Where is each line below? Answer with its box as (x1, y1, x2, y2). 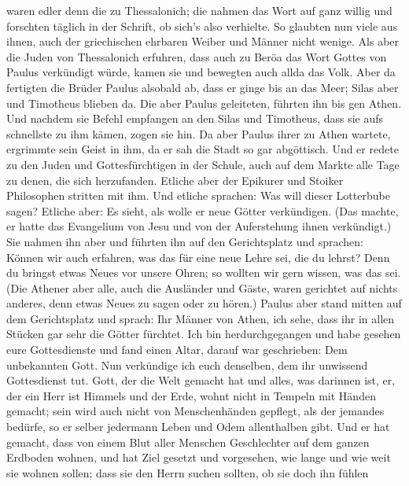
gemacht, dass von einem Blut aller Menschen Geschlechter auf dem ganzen (6, 433, 370, 450)
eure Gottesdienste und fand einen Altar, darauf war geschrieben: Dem (6, 341, 348, 358)
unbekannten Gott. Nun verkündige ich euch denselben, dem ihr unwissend (6, 356, 368, 373)
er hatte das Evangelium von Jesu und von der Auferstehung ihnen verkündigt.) (6, 218, 392, 234)
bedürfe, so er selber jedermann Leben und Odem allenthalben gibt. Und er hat (6, 418, 390, 435)
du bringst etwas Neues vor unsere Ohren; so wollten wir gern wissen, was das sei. (6, 264, 401, 281)
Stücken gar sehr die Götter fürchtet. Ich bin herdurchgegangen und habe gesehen (6, 326, 401, 342)
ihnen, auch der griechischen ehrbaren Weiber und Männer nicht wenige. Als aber (6, 33, 400, 50)
